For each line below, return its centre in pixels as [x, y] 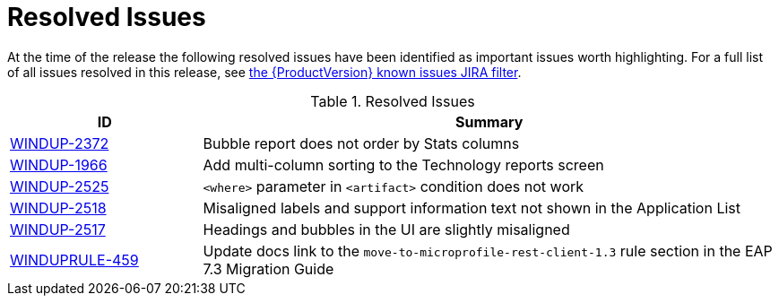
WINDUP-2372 [60, 143]
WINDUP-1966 [59, 164]
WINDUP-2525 [60, 186]
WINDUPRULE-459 [74, 260]
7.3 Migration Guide [268, 268]
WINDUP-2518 [58, 208]
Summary [489, 121]
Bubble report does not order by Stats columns [361, 143]
